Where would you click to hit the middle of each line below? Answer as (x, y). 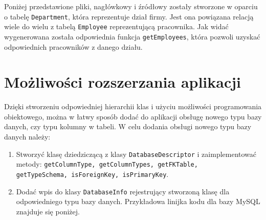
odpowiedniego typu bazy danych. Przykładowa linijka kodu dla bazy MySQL (138, 201)
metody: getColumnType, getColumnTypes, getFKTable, (107, 164)
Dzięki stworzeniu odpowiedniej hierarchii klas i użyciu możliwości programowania (133, 106)
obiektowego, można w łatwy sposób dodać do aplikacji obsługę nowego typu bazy (133, 116)
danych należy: (27, 137)
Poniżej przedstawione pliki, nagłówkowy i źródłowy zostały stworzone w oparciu (131, 6)
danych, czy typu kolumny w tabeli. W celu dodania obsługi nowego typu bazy (128, 126)
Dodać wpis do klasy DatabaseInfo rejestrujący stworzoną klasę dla (123, 191)
